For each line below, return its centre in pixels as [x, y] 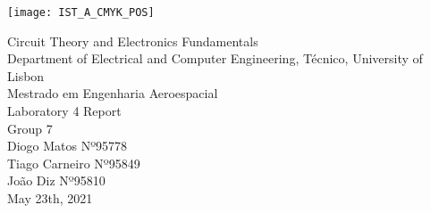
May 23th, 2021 [50, 198]
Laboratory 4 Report [64, 111]
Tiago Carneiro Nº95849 [74, 163]
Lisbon [26, 75]
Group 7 [30, 128]
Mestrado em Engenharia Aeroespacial [113, 93]
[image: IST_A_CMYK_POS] [81, 12]
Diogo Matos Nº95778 [68, 146]
